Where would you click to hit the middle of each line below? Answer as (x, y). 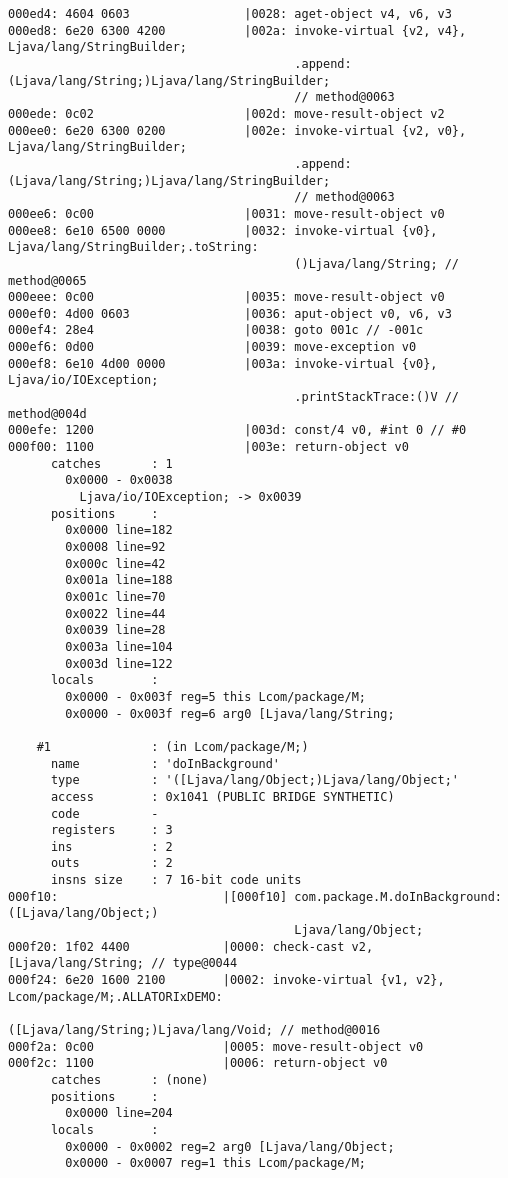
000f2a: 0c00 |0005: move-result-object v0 (216, 1046)
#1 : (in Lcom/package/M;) (172, 746)
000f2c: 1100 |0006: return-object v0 (198, 1063)
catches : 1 (111, 463)
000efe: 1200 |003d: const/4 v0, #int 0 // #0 (237, 430)
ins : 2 (111, 846)
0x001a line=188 (119, 580)
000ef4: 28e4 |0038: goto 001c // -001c (216, 330)
